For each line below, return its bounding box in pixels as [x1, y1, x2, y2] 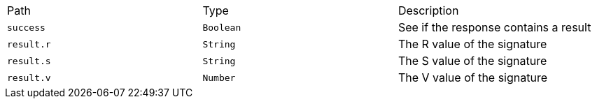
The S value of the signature [398, 54, 547, 68]
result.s [7, 55, 51, 66]
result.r [7, 38, 51, 50]
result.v [7, 72, 51, 83]
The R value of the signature [398, 37, 547, 51]
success [7, 22, 45, 33]
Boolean [202, 22, 241, 33]
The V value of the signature [398, 70, 548, 84]
